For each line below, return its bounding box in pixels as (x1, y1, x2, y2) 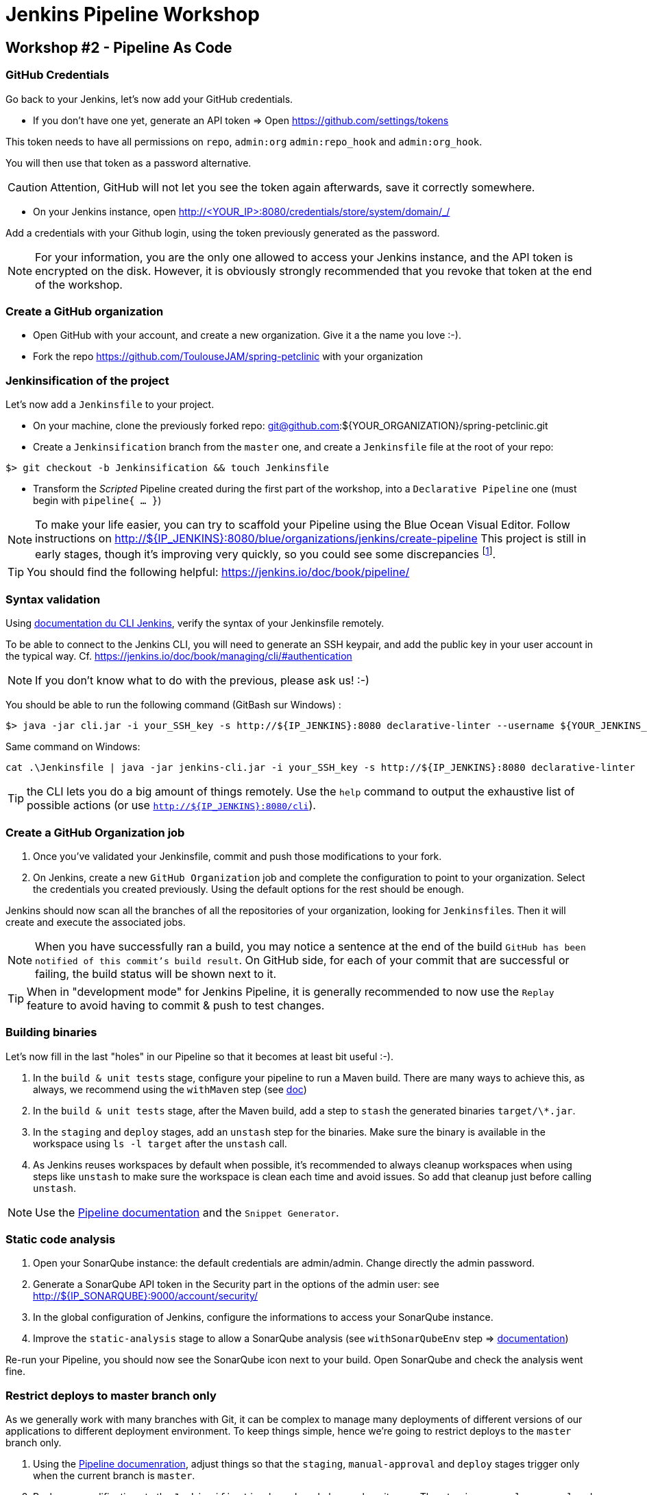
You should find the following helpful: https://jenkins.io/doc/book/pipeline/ (27, 565, 410, 579)
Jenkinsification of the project (5, 373, 169, 387)
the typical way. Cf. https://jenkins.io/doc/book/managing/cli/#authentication (5, 650, 352, 662)
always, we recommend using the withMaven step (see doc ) (33, 1083, 307, 1095)
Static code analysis (5, 1232, 116, 1246)
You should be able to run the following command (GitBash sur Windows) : (5, 699, 341, 711)
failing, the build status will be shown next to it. (35, 966, 277, 981)
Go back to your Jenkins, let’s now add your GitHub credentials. (5, 93, 293, 105)
